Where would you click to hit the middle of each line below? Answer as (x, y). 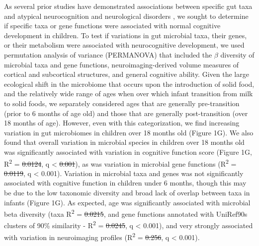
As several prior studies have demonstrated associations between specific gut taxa (128, 6)
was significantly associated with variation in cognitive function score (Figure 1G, (128, 152)
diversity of (237, 54)
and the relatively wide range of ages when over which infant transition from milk (129, 93)
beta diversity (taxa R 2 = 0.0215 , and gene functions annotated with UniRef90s (126, 213)
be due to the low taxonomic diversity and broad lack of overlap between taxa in (127, 192)
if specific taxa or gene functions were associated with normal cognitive (112, 26)
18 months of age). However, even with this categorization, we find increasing (122, 123)
